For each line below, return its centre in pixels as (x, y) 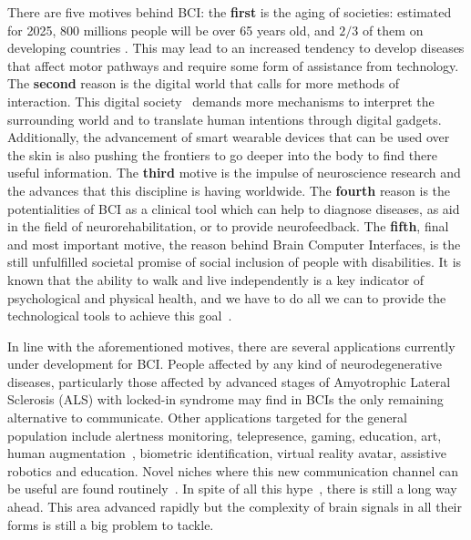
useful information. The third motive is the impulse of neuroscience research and (234, 173)
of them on (393, 30)
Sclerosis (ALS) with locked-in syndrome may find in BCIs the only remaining (225, 399)
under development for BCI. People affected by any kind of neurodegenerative (225, 364)
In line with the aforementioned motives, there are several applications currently (231, 346)
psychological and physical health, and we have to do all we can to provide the (227, 297)
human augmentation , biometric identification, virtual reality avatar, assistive (227, 453)
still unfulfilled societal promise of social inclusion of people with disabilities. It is (235, 262)
